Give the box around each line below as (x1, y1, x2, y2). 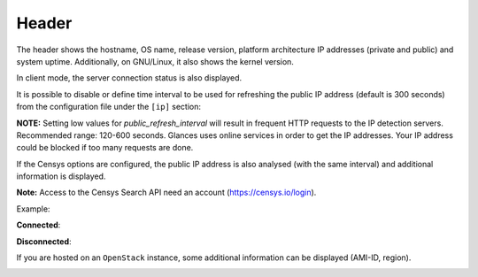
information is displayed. (16, 171, 106, 181)
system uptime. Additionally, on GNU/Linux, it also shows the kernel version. (16, 56, 294, 66)
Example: (16, 204, 50, 214)
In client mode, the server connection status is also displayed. (16, 73, 243, 83)
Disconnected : (16, 235, 72, 247)
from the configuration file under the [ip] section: (16, 102, 201, 112)
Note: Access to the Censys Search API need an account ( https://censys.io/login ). (16, 187, 317, 198)
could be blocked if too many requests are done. (16, 142, 194, 153)
